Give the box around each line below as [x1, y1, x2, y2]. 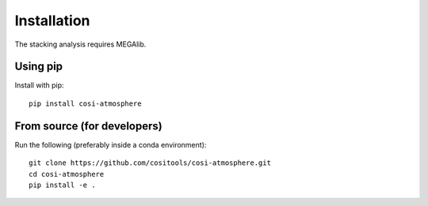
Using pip [14, 60, 63, 73]
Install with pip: [14, 81, 64, 90]
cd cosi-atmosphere [29, 170, 105, 178]
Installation [14, 12, 90, 29]
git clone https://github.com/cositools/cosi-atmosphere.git [29, 159, 271, 167]
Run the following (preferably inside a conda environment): [14, 140, 207, 149]
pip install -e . [29, 180, 96, 189]
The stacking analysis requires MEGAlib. [14, 39, 147, 49]
